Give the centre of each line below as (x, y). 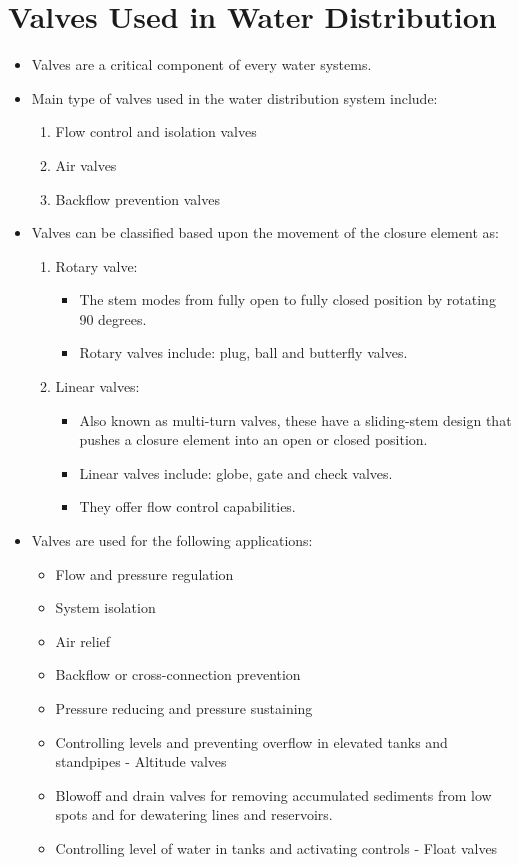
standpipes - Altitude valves (141, 761)
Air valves (86, 164)
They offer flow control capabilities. (187, 506)
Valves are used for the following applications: (172, 540)
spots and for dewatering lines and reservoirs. (194, 814)
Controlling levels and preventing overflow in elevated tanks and (251, 741)
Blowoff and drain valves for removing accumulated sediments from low (273, 794)
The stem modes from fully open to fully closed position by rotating (287, 299)
